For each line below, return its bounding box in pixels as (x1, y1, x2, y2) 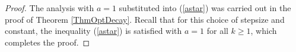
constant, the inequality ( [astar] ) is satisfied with (5, 25, 182, 37)
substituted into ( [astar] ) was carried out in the (119, 2, 291, 13)
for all (206, 25, 228, 37)
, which (250, 25, 277, 37)
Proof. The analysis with (5, 2, 94, 13)
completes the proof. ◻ (5, 36, 90, 48)
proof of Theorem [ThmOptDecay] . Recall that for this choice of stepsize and (5, 13, 285, 25)
